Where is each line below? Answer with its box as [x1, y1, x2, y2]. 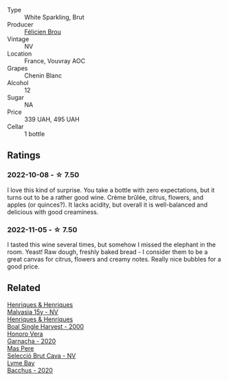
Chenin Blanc [24, 71, 62, 80]
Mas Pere [7, 344, 34, 352]
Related [7, 282, 41, 294]
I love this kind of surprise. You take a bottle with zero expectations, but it [7, 185, 215, 194]
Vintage [7, 35, 30, 43]
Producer [7, 21, 34, 28]
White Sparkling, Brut [24, 13, 84, 21]
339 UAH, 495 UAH [24, 115, 80, 123]
